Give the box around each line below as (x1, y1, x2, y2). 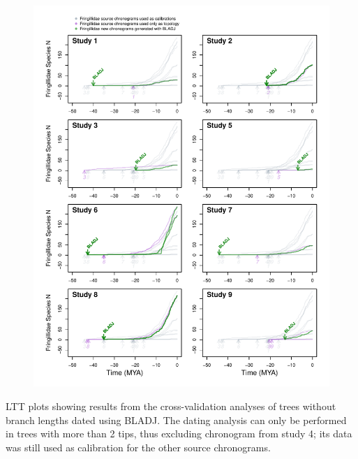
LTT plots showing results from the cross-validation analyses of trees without (6, 399, 336, 414)
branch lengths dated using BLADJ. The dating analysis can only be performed (6, 412, 347, 427)
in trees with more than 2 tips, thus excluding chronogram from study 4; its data (6, 426, 352, 441)
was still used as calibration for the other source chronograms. (6, 439, 271, 454)
